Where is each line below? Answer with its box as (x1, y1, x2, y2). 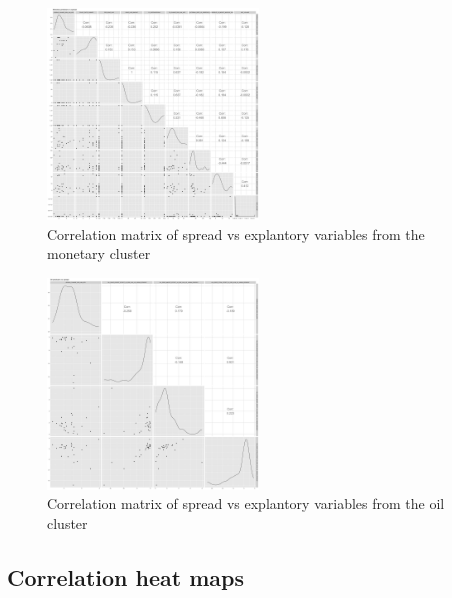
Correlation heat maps (7, 561, 245, 592)
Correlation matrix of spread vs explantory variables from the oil (47, 493, 445, 514)
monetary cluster (47, 243, 151, 264)
